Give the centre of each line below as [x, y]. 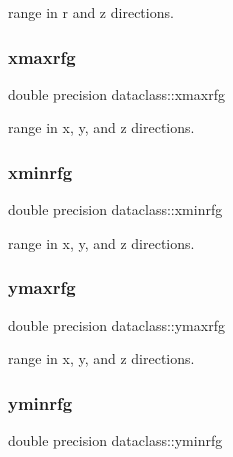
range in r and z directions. [91, 12]
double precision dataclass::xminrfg [115, 209]
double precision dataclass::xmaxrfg [116, 93]
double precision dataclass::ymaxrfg [116, 324]
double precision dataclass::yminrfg [115, 440]
